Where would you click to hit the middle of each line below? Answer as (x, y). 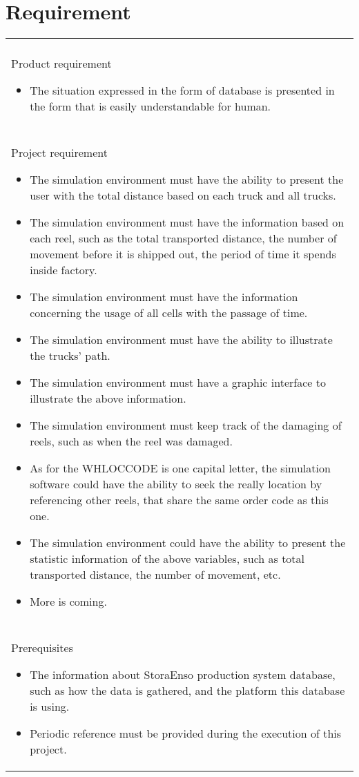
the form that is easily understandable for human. (151, 106)
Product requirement (61, 64)
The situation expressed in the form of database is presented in (182, 90)
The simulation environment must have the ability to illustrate (181, 340)
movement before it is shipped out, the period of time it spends (183, 254)
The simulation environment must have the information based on (187, 222)
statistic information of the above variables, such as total (167, 559)
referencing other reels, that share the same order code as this (179, 500)
